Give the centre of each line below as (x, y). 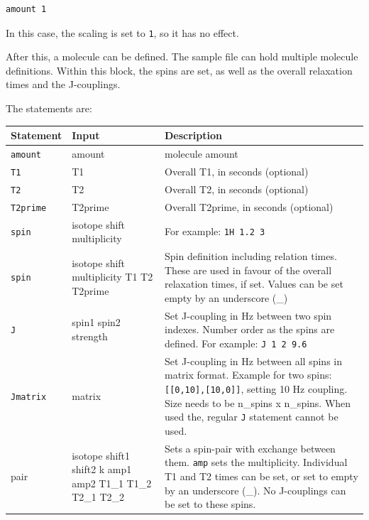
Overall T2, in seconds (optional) (236, 189)
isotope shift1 (101, 455)
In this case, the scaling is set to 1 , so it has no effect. (122, 32)
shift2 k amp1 (102, 469)
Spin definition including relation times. (250, 256)
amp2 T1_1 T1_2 (112, 483)
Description (193, 135)
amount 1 (26, 9)
